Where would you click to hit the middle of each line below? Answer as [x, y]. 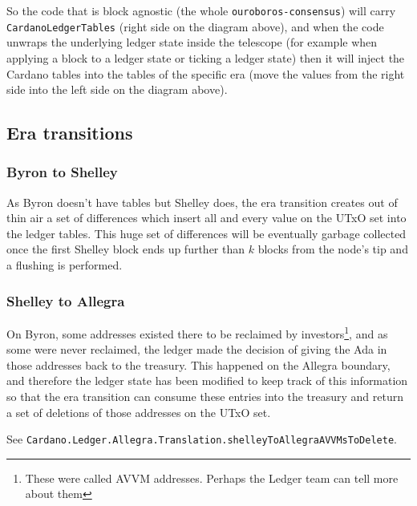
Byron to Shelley [62, 172]
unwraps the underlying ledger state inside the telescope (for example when [192, 42]
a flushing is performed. [65, 265]
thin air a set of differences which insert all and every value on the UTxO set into [206, 218]
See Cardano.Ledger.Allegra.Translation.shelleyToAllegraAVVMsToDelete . [202, 439]
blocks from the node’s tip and [333, 249]
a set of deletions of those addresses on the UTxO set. [139, 412]
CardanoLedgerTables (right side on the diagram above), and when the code [195, 26]
